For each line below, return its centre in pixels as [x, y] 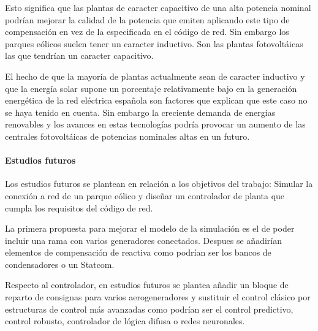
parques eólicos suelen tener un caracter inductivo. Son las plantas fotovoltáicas [154, 43]
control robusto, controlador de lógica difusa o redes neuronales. [125, 321]
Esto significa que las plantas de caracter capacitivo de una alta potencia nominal [158, 7]
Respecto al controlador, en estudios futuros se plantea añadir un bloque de [147, 285]
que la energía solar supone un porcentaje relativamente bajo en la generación [151, 88]
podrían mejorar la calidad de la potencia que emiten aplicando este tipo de [147, 19]
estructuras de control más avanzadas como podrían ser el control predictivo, [149, 309]
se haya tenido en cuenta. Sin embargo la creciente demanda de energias [140, 112]
